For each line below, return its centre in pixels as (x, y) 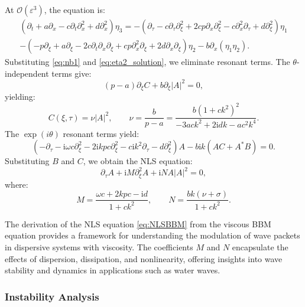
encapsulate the (260, 247)
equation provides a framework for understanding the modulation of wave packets (152, 235)
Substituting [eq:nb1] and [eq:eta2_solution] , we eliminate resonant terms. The (147, 62)
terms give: (72, 73)
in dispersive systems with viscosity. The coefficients (99, 247)
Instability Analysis (52, 296)
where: (17, 184)
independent (27, 73)
